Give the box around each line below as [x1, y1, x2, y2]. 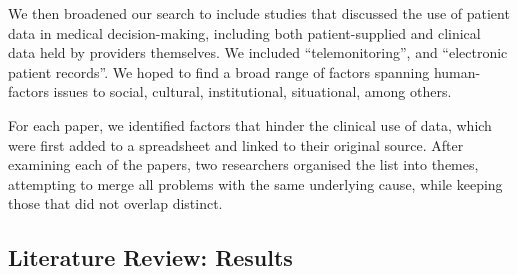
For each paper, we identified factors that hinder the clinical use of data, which [8, 114, 492, 135]
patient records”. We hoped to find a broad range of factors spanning [8, 61, 430, 82]
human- [433, 61, 481, 82]
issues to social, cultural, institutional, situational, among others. [53, 81, 452, 102]
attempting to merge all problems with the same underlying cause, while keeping [8, 173, 503, 194]
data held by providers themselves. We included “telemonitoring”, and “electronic [8, 42, 508, 63]
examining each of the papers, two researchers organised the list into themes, [8, 154, 479, 175]
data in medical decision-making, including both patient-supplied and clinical [8, 22, 481, 43]
